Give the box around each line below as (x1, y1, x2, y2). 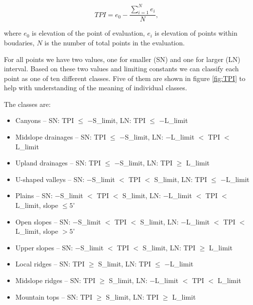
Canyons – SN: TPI (15, 115, 74, 125)
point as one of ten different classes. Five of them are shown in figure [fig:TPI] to (4, 73, 246, 83)
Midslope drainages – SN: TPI (15, 132, 106, 142)
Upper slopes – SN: (15, 242, 73, 252)
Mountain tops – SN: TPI (15, 291, 93, 302)
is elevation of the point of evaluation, (32, 28, 145, 38)
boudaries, (4, 37, 35, 47)
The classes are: (4, 99, 51, 109)
